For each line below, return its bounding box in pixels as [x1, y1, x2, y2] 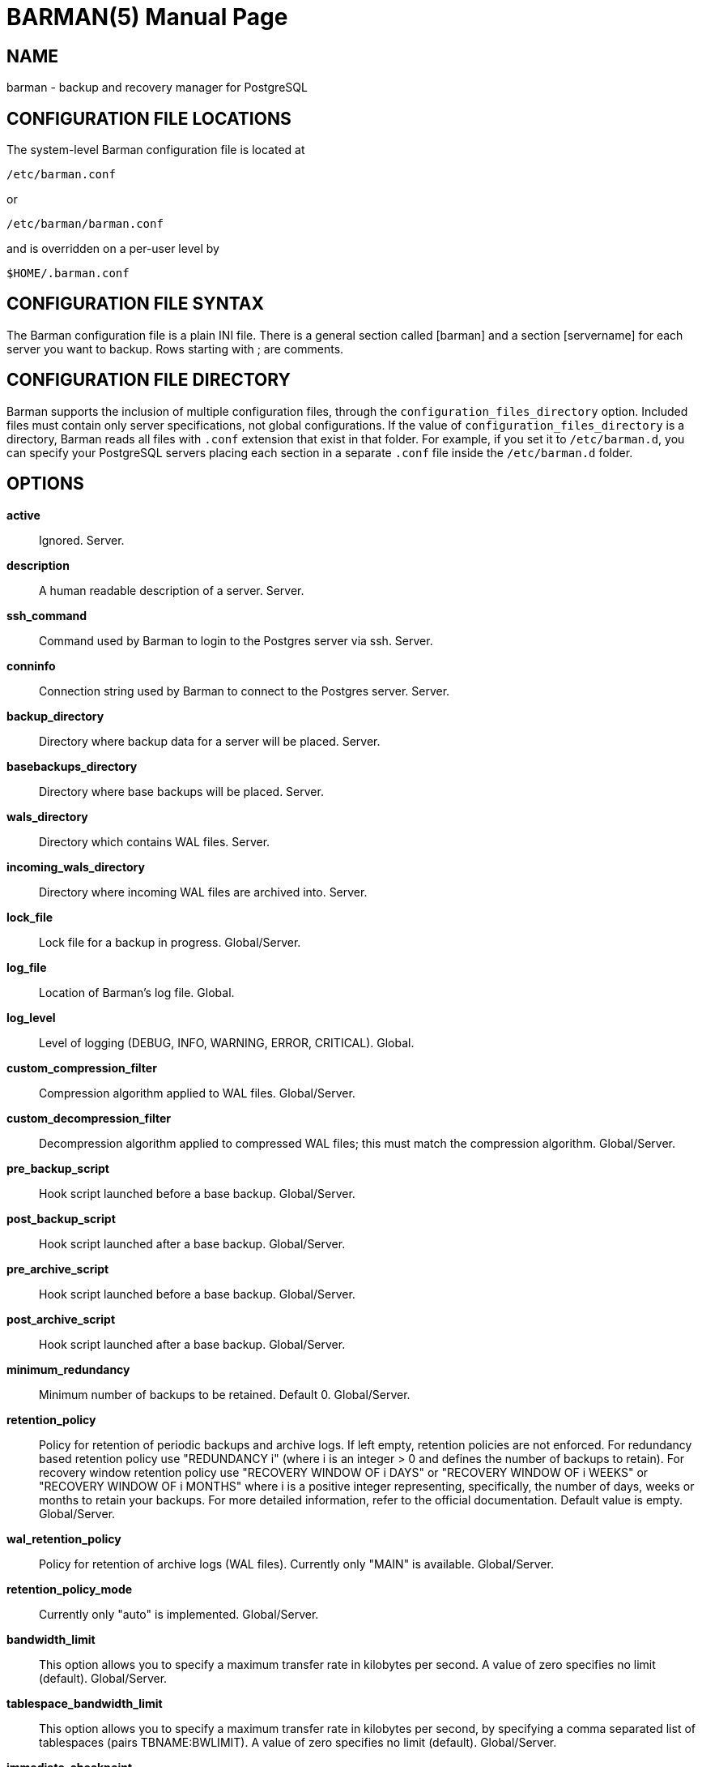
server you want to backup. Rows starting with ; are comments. [6, 341, 344, 356]
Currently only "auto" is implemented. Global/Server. [39, 1607, 319, 1621]
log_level [6, 1010, 56, 1025]
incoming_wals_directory [6, 859, 145, 874]
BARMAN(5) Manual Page [6, 3, 288, 31]
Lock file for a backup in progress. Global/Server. [39, 935, 301, 949]
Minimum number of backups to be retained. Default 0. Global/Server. [39, 1387, 411, 1401]
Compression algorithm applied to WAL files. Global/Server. [39, 1085, 355, 1100]
